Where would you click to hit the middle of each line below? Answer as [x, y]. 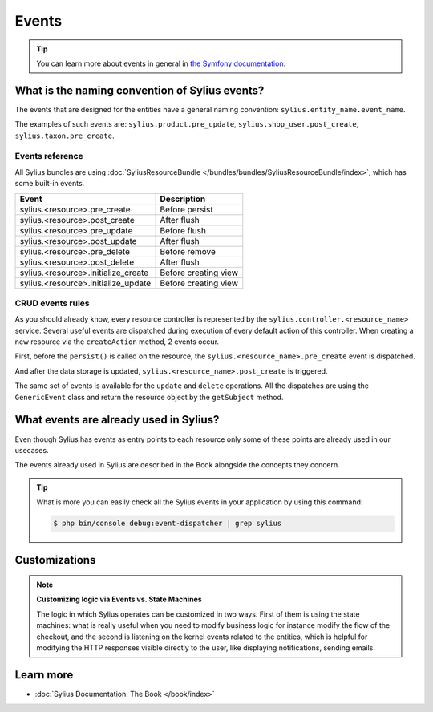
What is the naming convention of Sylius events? [140, 90]
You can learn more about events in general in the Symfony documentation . [161, 63]
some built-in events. [50, 184]
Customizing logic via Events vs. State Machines [119, 599]
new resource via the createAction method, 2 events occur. [117, 342]
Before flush [183, 230]
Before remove [188, 251]
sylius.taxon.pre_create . [65, 136]
